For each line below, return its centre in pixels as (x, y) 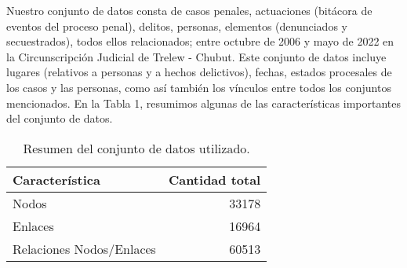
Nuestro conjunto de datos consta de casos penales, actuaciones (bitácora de (189, 10)
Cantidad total (214, 179)
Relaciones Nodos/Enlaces (84, 248)
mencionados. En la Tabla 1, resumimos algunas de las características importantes (203, 103)
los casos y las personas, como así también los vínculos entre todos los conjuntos (199, 87)
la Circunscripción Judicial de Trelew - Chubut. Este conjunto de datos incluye (196, 56)
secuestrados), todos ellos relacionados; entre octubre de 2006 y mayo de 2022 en (200, 41)
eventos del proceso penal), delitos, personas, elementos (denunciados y (177, 26)
